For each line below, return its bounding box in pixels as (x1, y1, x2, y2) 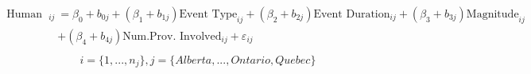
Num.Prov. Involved (122, 30, 222, 42)
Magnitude (466, 9, 519, 21)
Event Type (179, 9, 238, 21)
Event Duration (313, 9, 390, 21)
